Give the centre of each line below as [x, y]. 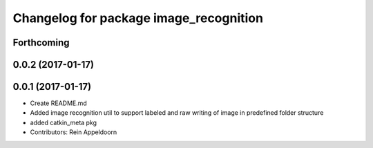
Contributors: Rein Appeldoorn [74, 132]
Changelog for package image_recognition [138, 18]
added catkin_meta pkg [63, 122]
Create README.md [59, 103]
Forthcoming [41, 43]
